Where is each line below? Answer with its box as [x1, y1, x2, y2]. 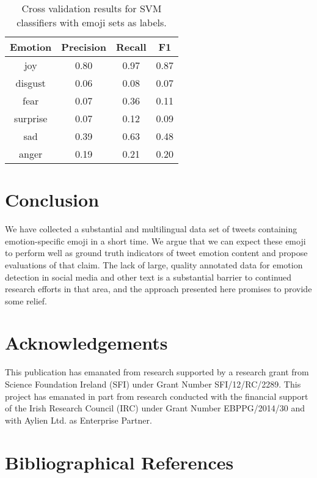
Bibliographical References [5, 449, 234, 474]
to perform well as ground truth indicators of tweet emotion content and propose [5, 246, 308, 259]
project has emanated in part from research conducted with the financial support [5, 389, 308, 402]
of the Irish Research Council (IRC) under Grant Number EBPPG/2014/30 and [5, 402, 305, 414]
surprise [13, 111, 48, 125]
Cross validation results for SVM [21, 1, 162, 15]
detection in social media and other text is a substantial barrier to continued [5, 270, 292, 283]
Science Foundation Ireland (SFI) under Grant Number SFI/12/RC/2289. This [5, 378, 301, 390]
